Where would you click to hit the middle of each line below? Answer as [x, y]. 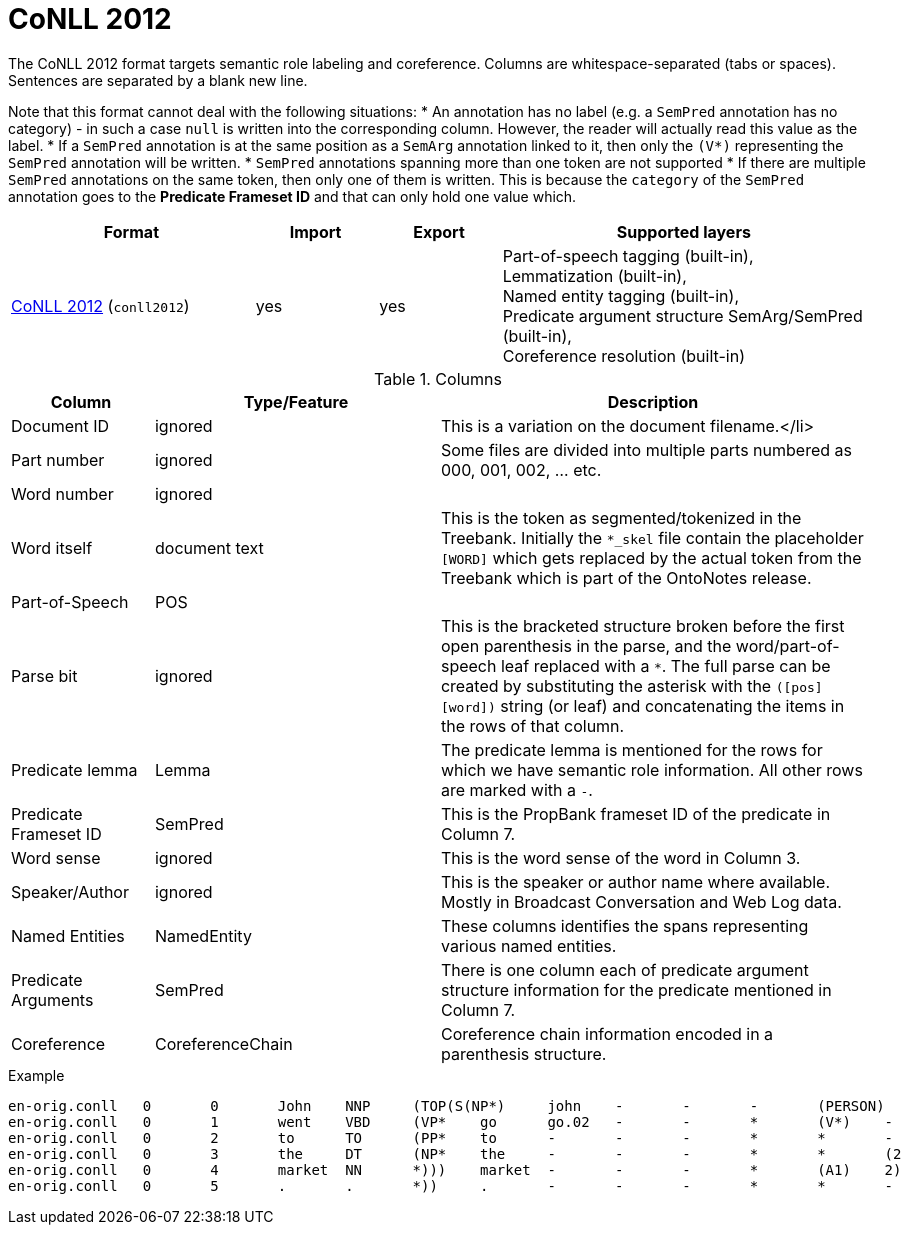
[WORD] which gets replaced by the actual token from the [651, 557]
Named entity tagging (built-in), [620, 295]
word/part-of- [787, 645]
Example [36, 1075]
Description [653, 401]
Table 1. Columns [438, 378]
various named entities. [528, 945]
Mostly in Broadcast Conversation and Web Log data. [641, 901]
